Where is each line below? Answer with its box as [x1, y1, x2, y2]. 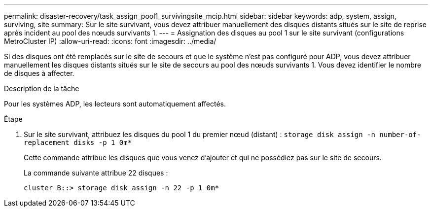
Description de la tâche [4, 84, 79, 93]
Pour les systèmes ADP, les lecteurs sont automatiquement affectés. [4, 100, 226, 108]
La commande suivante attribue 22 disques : [24, 169, 168, 177]
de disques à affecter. [4, 69, 74, 77]
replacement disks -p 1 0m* [24, 139, 132, 146]
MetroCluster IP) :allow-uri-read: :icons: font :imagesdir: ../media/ [4, 37, 216, 45]
